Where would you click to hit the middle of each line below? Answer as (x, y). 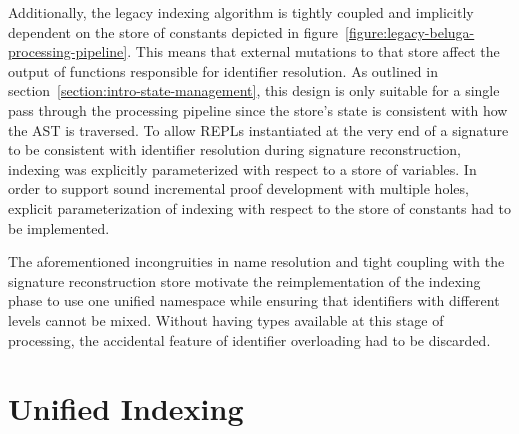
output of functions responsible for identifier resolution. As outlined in (223, 70)
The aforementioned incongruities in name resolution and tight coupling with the (256, 261)
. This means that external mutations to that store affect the (313, 51)
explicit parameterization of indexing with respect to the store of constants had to (259, 207)
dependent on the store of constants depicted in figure (173, 31)
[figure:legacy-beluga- (410, 31)
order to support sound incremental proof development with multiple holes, (238, 188)
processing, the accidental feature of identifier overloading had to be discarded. (249, 339)
